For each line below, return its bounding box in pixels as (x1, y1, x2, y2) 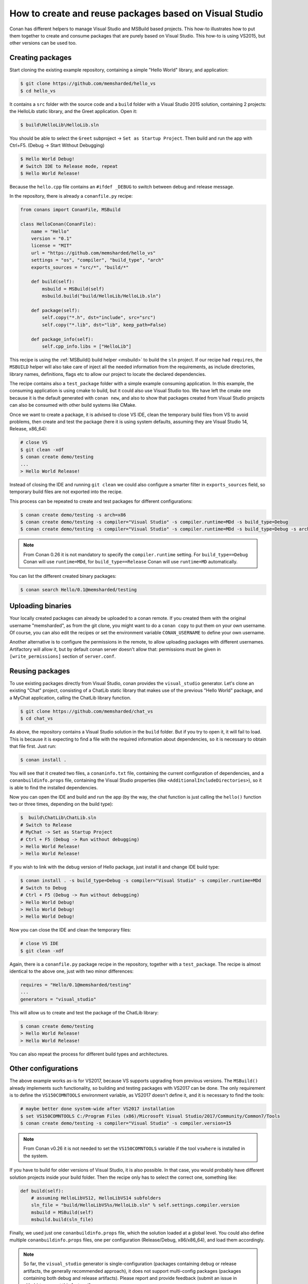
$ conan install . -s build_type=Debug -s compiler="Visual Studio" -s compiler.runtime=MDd (20, 878, 261, 883)
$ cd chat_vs (20, 715, 53, 722)
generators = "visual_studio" (20, 996, 97, 1002)
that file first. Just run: (9, 743, 56, 749)
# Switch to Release (20, 822, 72, 828)
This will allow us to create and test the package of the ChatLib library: (9, 1009, 159, 1015)
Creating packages (9, 53, 72, 62)
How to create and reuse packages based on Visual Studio (9, 8, 263, 19)
